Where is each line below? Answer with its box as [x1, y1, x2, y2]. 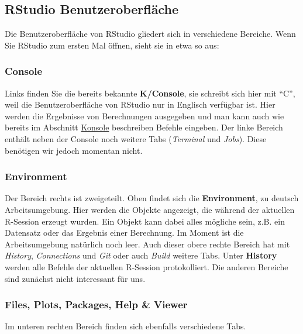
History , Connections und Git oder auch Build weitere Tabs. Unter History [5, 249, 277, 261]
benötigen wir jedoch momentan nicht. [5, 144, 143, 156]
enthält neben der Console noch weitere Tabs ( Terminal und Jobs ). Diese [5, 132, 267, 144]
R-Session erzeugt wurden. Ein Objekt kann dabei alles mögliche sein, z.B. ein [5, 215, 285, 227]
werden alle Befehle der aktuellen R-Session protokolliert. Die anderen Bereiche [5, 260, 288, 273]
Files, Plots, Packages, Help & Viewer [5, 297, 188, 312]
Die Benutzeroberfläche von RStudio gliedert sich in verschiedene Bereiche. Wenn [5, 27, 296, 40]
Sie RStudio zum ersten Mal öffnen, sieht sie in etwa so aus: [5, 39, 219, 51]
